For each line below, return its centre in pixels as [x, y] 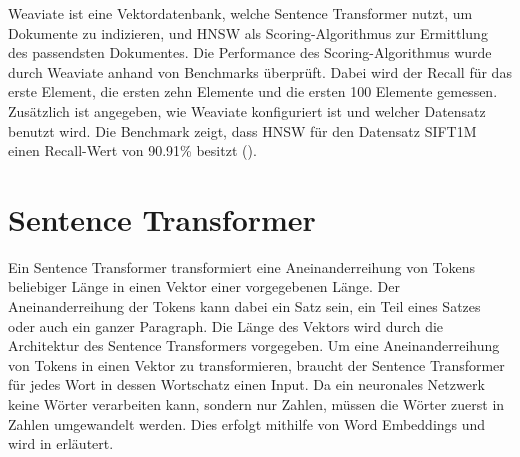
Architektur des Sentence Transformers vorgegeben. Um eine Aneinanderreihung [254, 345]
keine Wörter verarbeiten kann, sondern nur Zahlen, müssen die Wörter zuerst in [256, 404]
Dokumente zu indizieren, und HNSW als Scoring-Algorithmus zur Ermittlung [248, 32]
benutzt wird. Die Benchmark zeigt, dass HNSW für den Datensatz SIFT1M [242, 130]
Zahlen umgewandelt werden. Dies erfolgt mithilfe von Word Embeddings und [247, 423]
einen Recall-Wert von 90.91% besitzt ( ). [132, 150]
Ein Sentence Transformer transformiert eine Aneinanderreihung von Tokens [242, 266]
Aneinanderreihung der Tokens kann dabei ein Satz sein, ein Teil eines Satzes [244, 306]
